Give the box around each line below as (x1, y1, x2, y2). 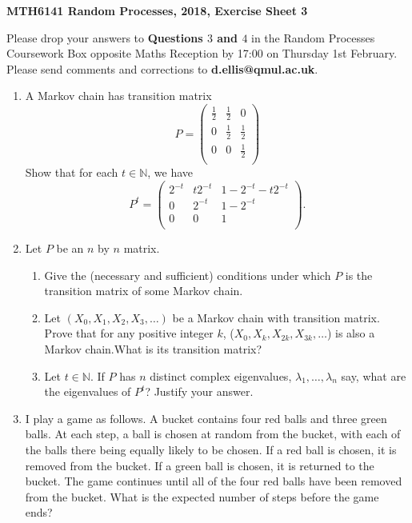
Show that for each (25, 164, 118, 181)
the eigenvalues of (44, 383, 131, 400)
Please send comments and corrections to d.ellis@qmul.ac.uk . (6, 60, 318, 77)
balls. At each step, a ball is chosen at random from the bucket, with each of (25, 425, 401, 442)
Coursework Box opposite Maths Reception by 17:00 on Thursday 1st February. (6, 45, 398, 62)
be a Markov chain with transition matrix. (172, 309, 380, 325)
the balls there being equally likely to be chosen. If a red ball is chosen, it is (25, 441, 397, 457)
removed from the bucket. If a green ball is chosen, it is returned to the (25, 457, 374, 473)
